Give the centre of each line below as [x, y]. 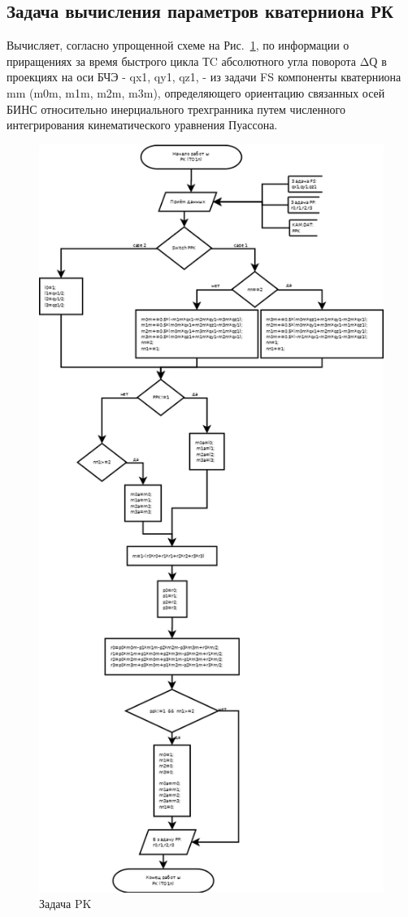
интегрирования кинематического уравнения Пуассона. [142, 125]
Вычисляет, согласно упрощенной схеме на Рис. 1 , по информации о [178, 45]
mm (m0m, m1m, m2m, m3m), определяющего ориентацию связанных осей [196, 92]
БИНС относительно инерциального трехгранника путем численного [176, 109]
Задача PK [65, 904]
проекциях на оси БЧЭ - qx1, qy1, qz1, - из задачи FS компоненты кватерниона [204, 77]
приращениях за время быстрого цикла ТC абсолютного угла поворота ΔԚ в [197, 61]
